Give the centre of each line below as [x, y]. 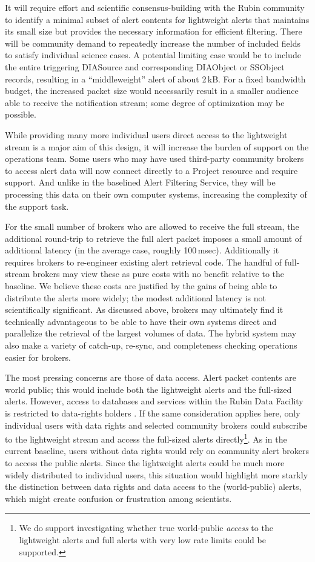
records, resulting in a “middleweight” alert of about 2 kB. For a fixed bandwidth [155, 79]
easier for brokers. [38, 357]
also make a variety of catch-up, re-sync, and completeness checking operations [151, 345]
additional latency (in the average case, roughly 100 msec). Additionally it [142, 250]
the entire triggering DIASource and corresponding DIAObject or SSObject [145, 66]
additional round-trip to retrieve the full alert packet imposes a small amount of [154, 238]
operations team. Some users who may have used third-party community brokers [154, 159]
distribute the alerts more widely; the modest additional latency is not [135, 297]
